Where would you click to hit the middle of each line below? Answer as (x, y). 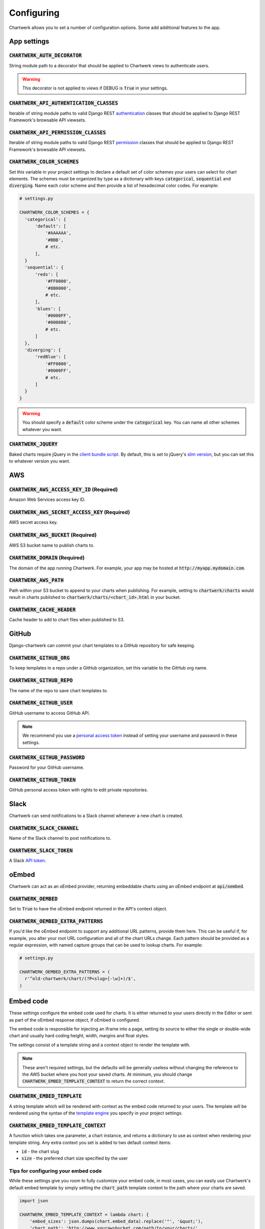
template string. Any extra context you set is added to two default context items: (90, 1142)
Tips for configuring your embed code (55, 1171)
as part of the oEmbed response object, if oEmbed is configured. (75, 1020)
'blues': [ (48, 309)
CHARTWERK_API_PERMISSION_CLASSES (58, 132)
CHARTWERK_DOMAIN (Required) (47, 558)
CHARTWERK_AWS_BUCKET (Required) (53, 535)
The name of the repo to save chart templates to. (58, 690)
